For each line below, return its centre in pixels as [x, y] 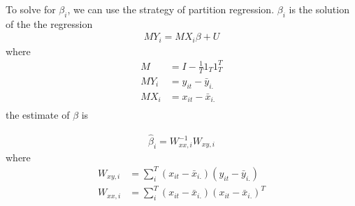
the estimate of [38, 115]
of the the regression [49, 23]
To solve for [31, 9]
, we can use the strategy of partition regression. [171, 9]
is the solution [319, 9]
